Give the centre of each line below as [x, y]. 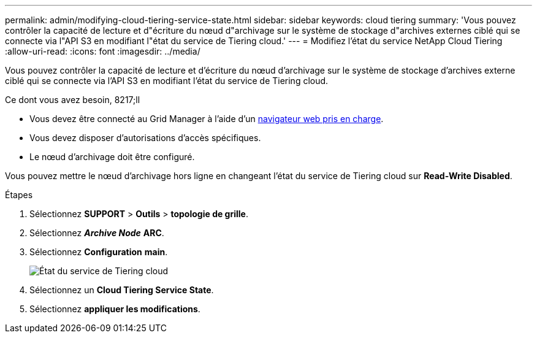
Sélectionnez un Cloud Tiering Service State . [122, 290]
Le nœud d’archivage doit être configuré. [112, 157]
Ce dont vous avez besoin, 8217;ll [73, 100]
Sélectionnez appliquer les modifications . [115, 309]
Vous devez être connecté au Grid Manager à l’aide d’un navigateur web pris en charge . [207, 119]
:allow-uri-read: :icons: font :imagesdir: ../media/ [103, 51]
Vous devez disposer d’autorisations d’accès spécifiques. [145, 138]
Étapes [19, 195]
